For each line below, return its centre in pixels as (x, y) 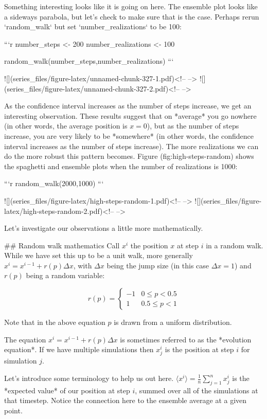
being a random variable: (65, 275)
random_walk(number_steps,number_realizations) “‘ (89, 61)
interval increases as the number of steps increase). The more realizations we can (131, 146)
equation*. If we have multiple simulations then (79, 349)
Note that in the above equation (55, 322)
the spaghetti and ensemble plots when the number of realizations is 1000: (121, 166)
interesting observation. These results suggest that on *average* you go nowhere (130, 115)
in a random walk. (235, 245)
